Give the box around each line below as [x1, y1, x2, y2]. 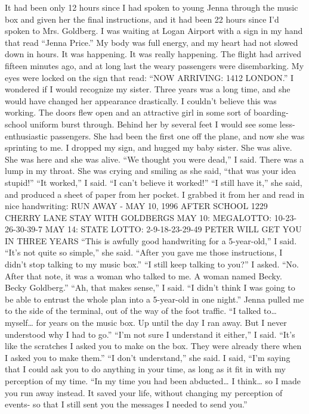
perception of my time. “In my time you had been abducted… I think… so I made [5, 375, 301, 387]
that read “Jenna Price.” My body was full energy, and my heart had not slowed [5, 36, 298, 48]
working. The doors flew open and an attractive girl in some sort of [5, 106, 251, 119]
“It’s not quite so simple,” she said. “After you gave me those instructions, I [5, 246, 283, 259]
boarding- [253, 106, 289, 119]
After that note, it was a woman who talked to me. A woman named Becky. [5, 269, 282, 282]
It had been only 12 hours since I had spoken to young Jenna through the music [5, 1, 298, 13]
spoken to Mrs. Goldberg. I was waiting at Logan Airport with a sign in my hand [5, 24, 303, 37]
